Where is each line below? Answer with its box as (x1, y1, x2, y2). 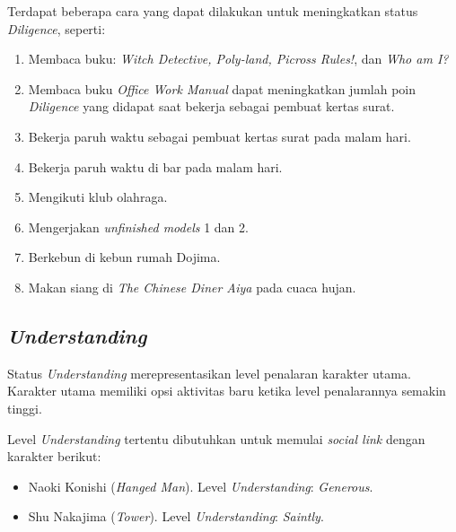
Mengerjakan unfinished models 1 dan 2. (28, 217, 249, 236)
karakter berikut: (7, 447, 101, 466)
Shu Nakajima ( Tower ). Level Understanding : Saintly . (28, 507, 324, 526)
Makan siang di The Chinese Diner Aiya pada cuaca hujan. (28, 277, 356, 296)
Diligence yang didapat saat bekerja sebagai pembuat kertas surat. (28, 97, 395, 116)
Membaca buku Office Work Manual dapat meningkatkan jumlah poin (28, 79, 417, 98)
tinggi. (7, 398, 42, 417)
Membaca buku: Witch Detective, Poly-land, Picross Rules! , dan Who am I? (28, 49, 449, 68)
